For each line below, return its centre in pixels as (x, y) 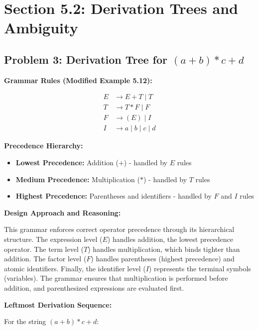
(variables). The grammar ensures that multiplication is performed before (116, 278)
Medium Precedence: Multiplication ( (78, 179)
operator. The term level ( (44, 249)
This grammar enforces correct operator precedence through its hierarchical (119, 229)
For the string (25, 321)
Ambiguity (41, 28)
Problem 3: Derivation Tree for (86, 59)
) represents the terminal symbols (200, 268)
